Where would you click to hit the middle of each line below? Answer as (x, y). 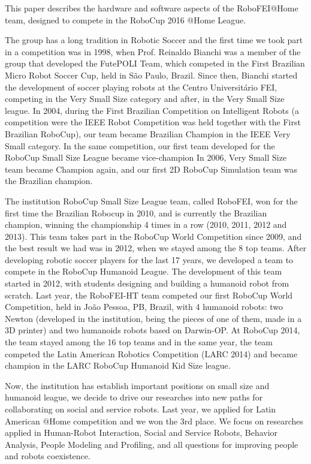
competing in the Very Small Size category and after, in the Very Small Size (145, 99)
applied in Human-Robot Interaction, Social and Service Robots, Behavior (141, 433)
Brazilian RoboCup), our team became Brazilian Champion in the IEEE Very (148, 133)
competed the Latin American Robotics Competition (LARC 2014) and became (151, 353)
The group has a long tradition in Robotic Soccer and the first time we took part (154, 40)
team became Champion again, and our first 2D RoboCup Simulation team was (151, 169)
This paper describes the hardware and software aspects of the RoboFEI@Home (152, 8)
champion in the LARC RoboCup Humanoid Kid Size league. (118, 365)
